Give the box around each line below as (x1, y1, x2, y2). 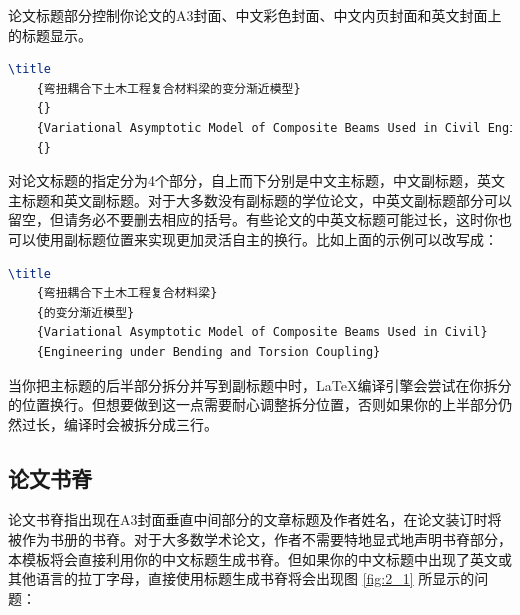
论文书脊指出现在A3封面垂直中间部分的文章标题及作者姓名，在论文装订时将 (8, 509, 502, 530)
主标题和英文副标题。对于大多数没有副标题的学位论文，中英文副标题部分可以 (8, 189, 512, 210)
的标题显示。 (8, 24, 92, 45)
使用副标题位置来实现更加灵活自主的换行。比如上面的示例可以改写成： (35, 228, 498, 249)
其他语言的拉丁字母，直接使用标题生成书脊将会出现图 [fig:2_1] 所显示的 (8, 568, 475, 589)
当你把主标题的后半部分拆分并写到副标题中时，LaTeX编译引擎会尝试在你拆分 (8, 374, 512, 395)
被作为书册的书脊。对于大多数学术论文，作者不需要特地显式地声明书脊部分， (8, 529, 512, 550)
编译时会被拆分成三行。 (63, 413, 218, 434)
